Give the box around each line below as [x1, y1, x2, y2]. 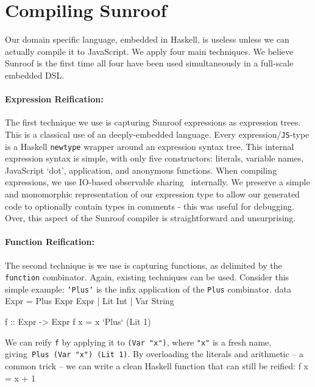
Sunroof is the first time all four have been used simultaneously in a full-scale [5, 57, 294, 69]
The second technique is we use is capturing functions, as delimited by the [5, 258, 282, 271]
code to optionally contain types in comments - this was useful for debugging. [5, 199, 294, 212]
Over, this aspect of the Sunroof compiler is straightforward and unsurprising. [5, 211, 296, 224]
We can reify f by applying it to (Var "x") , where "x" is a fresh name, [5, 335, 272, 348]
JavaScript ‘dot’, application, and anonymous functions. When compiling [5, 163, 277, 176]
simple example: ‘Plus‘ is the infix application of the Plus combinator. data [5, 282, 292, 295]
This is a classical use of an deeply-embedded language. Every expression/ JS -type [5, 127, 310, 140]
